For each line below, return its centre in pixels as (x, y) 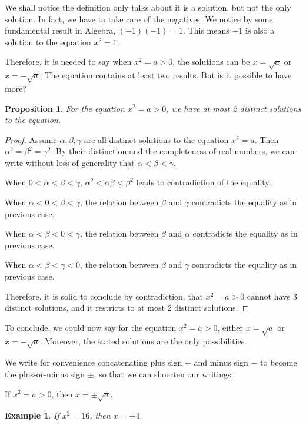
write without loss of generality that (70, 162)
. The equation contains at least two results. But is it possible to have (166, 75)
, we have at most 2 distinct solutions (234, 108)
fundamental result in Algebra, (60, 30)
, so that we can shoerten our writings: (164, 373)
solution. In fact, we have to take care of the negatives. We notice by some (139, 19)
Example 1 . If (32, 415)
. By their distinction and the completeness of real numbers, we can (173, 151)
